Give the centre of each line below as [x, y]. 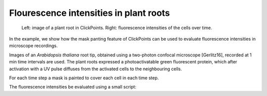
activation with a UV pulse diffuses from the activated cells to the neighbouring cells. [96, 69]
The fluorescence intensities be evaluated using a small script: [73, 87]
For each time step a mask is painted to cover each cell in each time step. [84, 78]
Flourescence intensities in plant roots [89, 13]
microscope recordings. [33, 46]
